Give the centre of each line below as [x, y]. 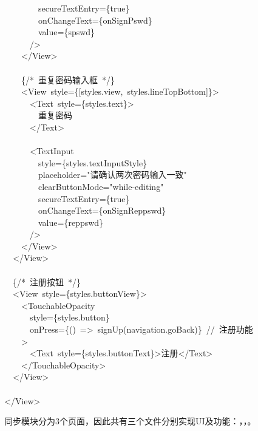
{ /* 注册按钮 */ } [46, 281]
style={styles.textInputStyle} [93, 162]
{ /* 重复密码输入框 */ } [68, 79]
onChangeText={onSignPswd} [95, 20]
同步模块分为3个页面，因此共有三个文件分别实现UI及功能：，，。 [130, 421]
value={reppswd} [71, 222]
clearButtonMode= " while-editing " [101, 186]
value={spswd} [66, 32]
